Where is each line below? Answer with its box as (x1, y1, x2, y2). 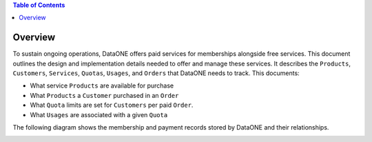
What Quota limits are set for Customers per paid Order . (30, 101, 194, 110)
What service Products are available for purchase (30, 81, 174, 90)
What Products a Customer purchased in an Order (30, 91, 179, 99)
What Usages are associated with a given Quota (30, 110, 168, 119)
